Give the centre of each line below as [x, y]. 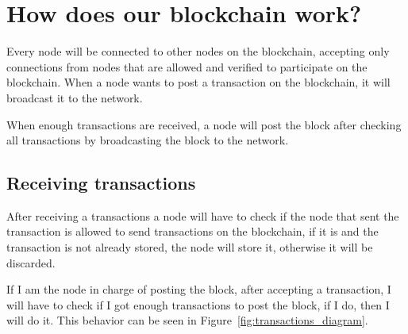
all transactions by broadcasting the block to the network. [148, 140]
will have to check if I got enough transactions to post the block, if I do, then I [198, 304]
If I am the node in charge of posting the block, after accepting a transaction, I [199, 289]
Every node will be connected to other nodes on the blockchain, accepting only [198, 51]
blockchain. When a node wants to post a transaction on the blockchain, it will [198, 82]
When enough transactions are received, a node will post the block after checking [204, 124]
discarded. [31, 262]
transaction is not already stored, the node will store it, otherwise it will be [190, 247]
